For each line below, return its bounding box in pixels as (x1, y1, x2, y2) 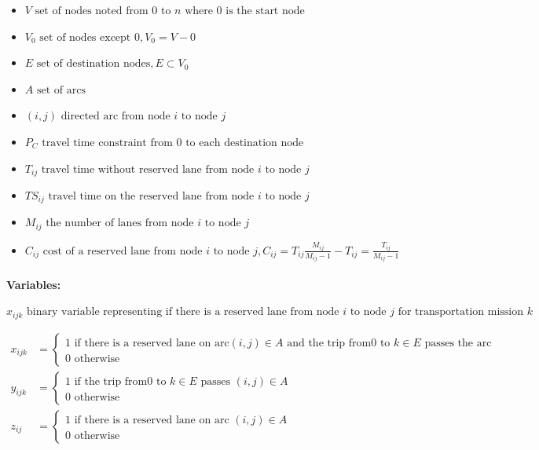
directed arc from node (60, 111, 170, 123)
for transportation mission (398, 306, 524, 318)
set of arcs (36, 84, 86, 96)
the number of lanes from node (46, 218, 194, 229)
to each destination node (185, 137, 304, 148)
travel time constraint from (42, 137, 173, 148)
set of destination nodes (36, 58, 151, 70)
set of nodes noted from (35, 5, 148, 16)
